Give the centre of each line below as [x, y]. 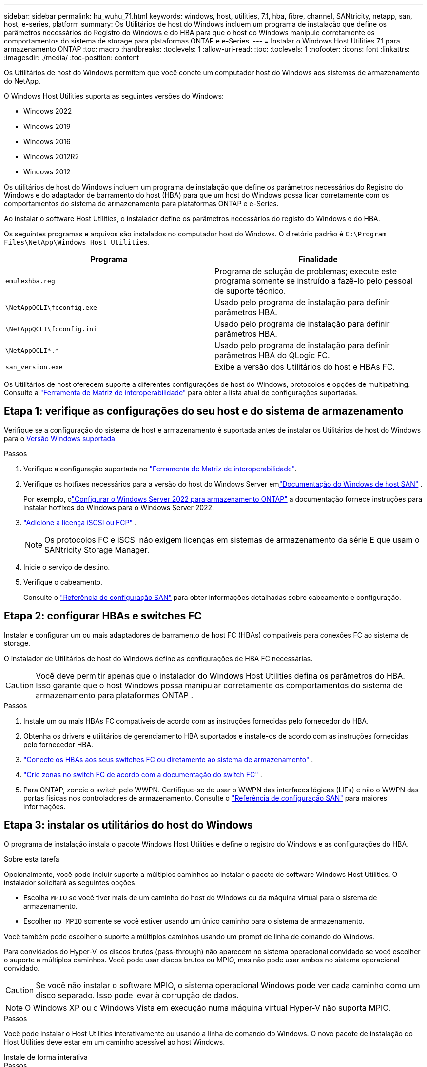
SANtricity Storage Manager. [97, 549]
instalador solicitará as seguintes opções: [70, 882]
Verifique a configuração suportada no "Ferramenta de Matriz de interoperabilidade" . [160, 469]
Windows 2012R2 [51, 157]
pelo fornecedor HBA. [58, 744]
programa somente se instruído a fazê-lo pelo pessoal [314, 281]
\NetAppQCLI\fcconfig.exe [51, 307]
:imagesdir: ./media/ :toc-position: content [71, 57]
